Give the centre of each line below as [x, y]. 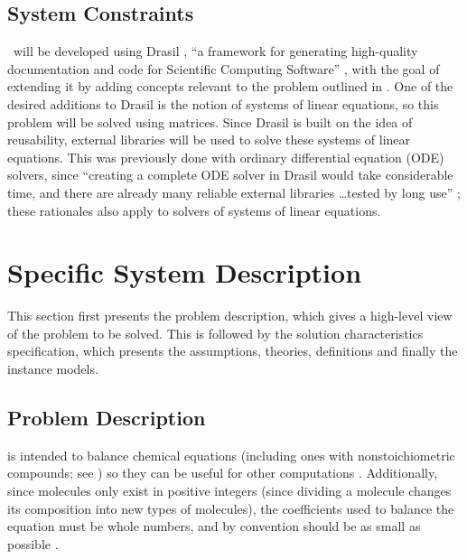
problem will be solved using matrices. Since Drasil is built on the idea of [210, 121]
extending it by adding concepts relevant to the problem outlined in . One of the [230, 86]
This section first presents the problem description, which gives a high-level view [230, 316]
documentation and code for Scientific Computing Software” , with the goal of [224, 68]
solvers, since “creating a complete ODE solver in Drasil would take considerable [230, 175]
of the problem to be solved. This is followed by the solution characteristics [215, 333]
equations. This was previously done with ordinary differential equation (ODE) [226, 157]
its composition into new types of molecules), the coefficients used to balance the [231, 508]
